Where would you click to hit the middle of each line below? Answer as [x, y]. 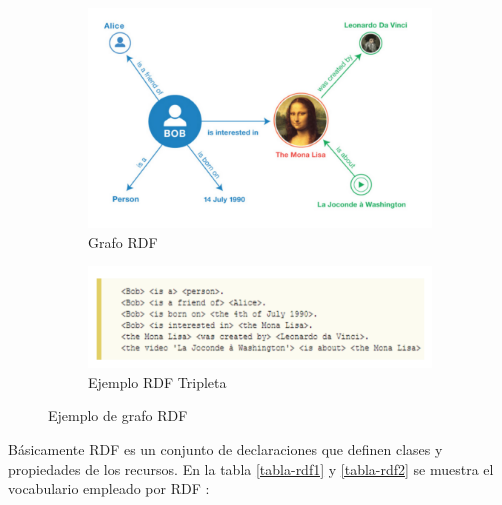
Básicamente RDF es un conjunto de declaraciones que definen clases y [225, 448]
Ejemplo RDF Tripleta [157, 381]
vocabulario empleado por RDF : [109, 488]
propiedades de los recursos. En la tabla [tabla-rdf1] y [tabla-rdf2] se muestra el [251, 468]
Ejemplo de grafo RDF [118, 415]
